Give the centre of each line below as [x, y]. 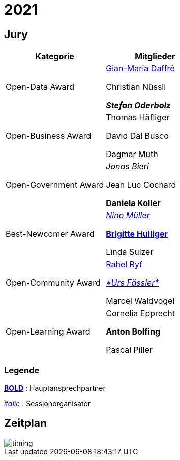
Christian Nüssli [136, 87]
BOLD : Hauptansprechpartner [55, 388]
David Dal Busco [137, 136]
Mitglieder [155, 56]
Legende [22, 370]
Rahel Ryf [124, 264]
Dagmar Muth [132, 154]
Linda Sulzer [130, 252]
